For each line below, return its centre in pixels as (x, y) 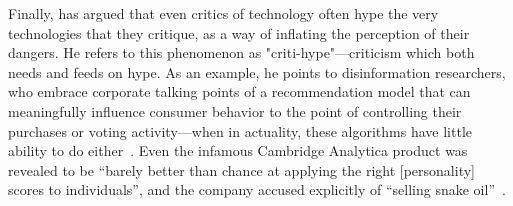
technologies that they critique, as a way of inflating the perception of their (239, 32)
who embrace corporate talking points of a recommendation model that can (239, 91)
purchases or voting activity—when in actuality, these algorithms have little (240, 130)
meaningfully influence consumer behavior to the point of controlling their (235, 110)
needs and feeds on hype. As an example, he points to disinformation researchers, (257, 71)
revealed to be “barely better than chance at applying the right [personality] (241, 169)
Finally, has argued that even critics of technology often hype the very (223, 13)
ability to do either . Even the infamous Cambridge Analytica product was (238, 150)
